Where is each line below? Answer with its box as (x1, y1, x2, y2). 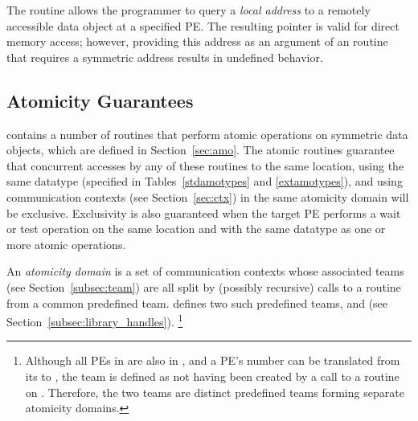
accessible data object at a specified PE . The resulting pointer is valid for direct (6, 17, 400, 34)
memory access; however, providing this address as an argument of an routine (6, 33, 388, 50)
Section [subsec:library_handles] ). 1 (6, 311, 183, 329)
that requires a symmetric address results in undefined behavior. (6, 48, 323, 65)
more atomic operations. (6, 235, 126, 252)
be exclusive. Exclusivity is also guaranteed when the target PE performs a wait (6, 204, 401, 221)
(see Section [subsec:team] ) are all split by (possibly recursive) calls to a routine (6, 278, 401, 295)
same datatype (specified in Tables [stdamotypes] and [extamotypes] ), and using (6, 173, 403, 190)
